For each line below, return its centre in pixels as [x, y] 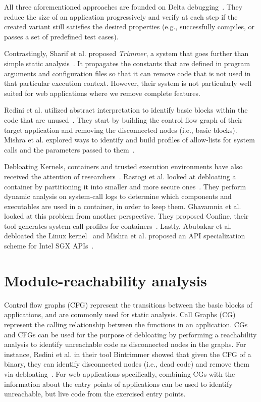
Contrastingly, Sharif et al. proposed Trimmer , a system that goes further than [126, 53]
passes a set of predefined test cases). [61, 36]
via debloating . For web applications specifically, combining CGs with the [120, 373]
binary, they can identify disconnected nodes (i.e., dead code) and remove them [127, 364]
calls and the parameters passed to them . [69, 149]
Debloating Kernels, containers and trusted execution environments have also [123, 166]
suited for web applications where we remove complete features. [102, 93]
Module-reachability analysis [106, 280]
